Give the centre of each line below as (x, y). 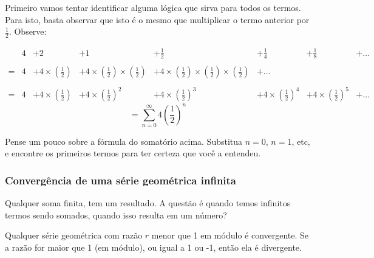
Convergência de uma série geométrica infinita (121, 180)
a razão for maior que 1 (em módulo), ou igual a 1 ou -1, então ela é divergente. (153, 247)
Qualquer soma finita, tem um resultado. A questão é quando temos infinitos (148, 203)
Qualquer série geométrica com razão (74, 235)
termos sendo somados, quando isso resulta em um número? (116, 214)
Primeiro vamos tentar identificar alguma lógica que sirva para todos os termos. (153, 7)
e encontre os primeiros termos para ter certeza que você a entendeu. (133, 153)
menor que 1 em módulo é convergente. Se (230, 235)
